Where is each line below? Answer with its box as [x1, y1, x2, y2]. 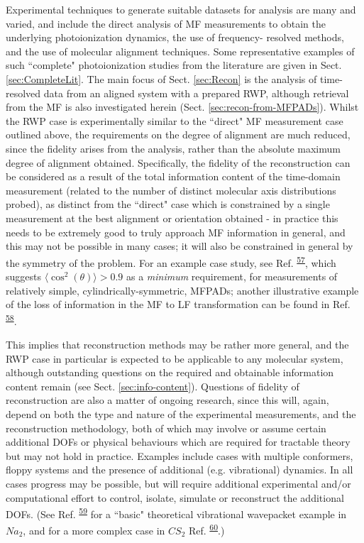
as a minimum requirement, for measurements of [126, 268, 338, 283]
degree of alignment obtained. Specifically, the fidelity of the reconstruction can [6, 155, 351, 170]
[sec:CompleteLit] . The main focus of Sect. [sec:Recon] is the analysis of [6, 71, 317, 86]
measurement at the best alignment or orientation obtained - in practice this [6, 210, 338, 225]
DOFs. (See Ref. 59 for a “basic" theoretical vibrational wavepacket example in [6, 505, 347, 521]
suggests [6, 268, 41, 283]
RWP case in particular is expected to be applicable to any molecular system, [6, 351, 343, 366]
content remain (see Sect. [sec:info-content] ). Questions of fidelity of [6, 378, 299, 393]
